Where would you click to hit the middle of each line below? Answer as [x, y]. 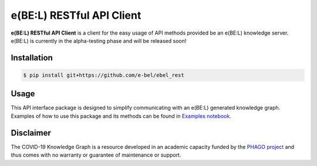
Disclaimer [31, 133]
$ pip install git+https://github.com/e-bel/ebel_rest [104, 75]
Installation [32, 58]
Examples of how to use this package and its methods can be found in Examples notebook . [121, 116]
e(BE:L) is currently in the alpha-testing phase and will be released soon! [99, 40]
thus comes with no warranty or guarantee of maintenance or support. [96, 155]
